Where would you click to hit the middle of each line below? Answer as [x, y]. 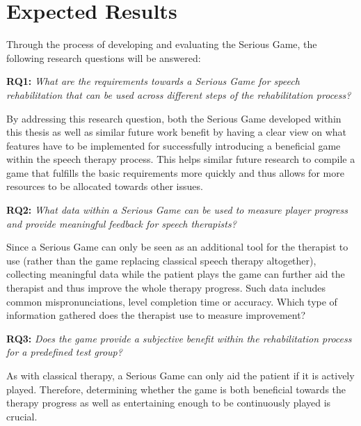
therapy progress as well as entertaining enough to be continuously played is [169, 403]
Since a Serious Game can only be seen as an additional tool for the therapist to [177, 247]
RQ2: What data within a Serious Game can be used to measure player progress [177, 210]
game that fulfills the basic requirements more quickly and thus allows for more [175, 172]
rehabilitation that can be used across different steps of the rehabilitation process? [179, 94]
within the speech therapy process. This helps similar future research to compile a [181, 159]
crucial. [22, 416]
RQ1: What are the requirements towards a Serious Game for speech [153, 81]
